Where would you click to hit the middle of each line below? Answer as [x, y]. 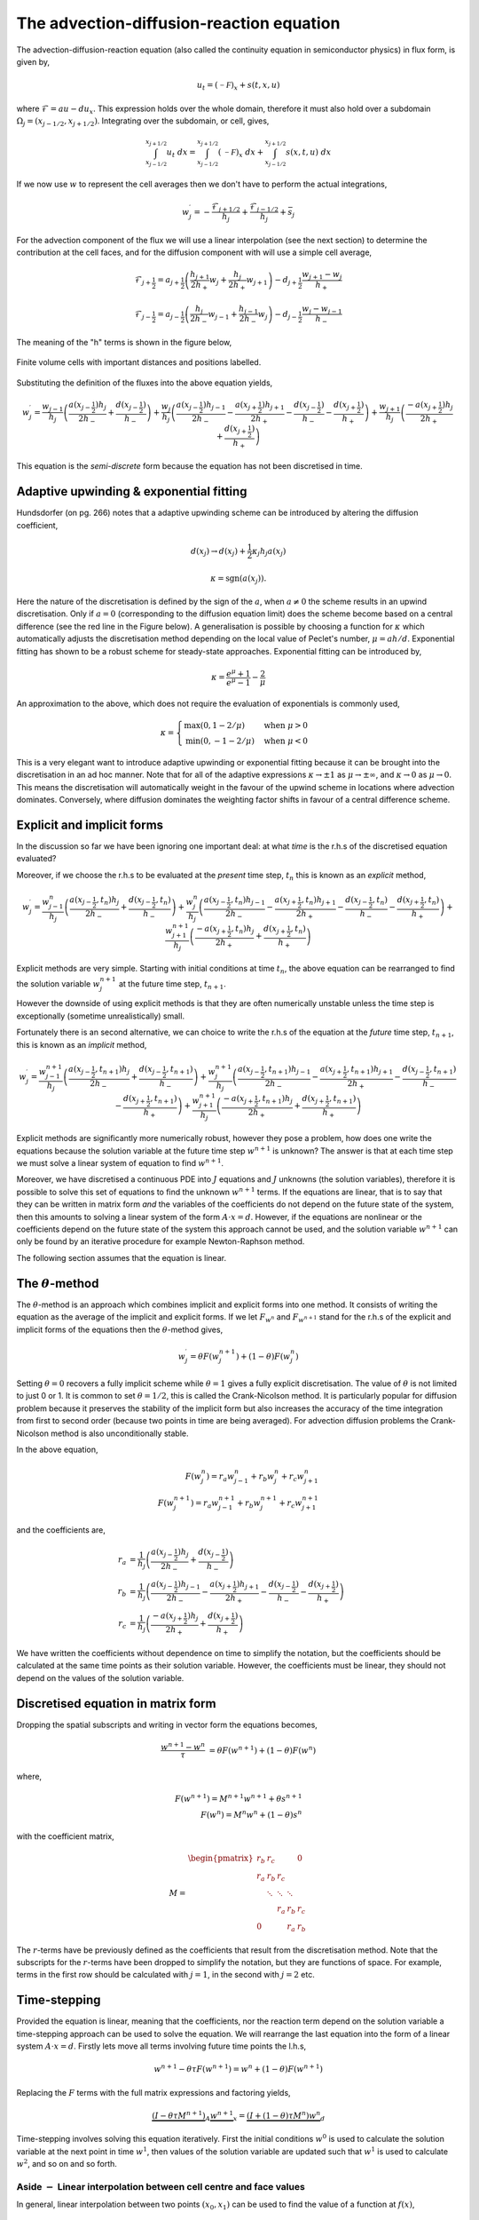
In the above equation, [57, 1450]
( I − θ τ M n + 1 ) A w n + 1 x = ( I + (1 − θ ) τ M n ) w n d [239, 2116]
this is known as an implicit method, [82, 1044]
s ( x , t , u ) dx [308, 152]
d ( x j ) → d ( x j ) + [219, 552]
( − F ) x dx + [241, 154]
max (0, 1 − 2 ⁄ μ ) [214, 725]
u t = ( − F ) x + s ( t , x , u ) [238, 86]
